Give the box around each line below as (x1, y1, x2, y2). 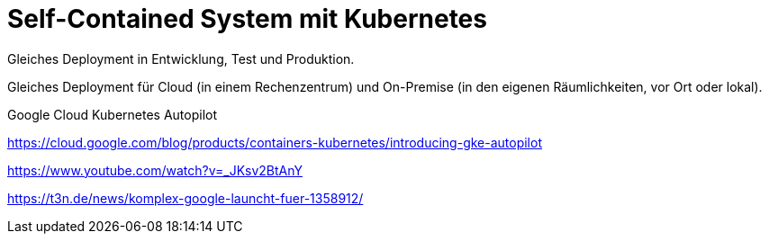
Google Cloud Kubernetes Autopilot (7, 106, 218, 122)
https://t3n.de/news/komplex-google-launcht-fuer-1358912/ (7, 190, 364, 206)
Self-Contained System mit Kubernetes (7, 4, 487, 34)
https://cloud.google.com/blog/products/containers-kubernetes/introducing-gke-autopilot (7, 134, 542, 150)
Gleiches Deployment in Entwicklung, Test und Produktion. (7, 50, 355, 67)
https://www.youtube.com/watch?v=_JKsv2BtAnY (7, 162, 303, 178)
